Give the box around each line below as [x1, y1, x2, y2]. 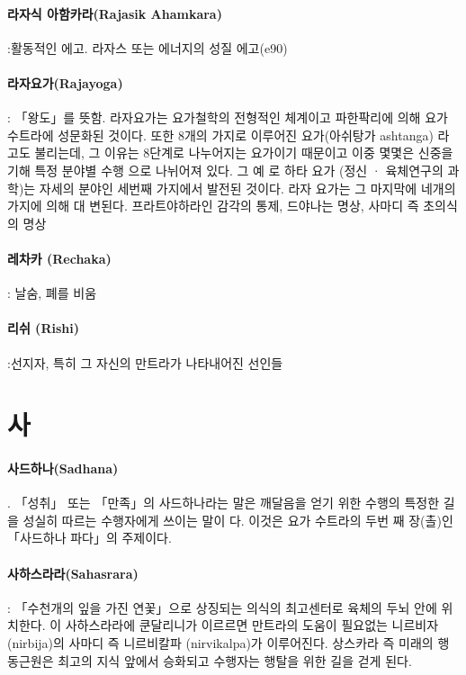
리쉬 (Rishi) [7, 319, 79, 337]
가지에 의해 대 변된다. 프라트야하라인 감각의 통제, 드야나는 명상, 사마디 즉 [7, 196, 419, 215]
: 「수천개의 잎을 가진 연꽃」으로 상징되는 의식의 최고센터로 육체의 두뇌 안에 [7, 598, 437, 616]
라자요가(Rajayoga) [7, 73, 123, 92]
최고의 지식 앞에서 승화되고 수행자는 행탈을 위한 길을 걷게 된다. [58, 651, 412, 670]
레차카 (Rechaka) [7, 248, 112, 267]
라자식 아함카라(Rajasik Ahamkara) [7, 4, 222, 22]
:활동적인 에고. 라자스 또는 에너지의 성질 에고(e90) [7, 38, 288, 57]
